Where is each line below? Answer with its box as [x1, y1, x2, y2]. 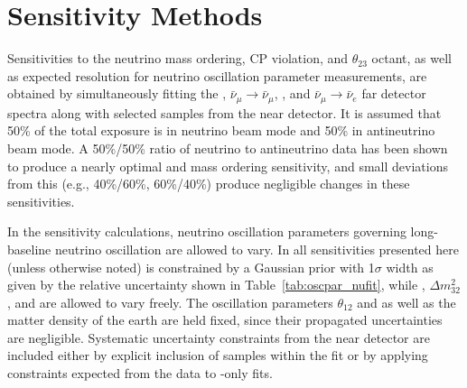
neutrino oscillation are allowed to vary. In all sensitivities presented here [54, 239, 459, 258]
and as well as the [357, 292, 456, 311]
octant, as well [371, 49, 452, 68]
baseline [7, 239, 51, 258]
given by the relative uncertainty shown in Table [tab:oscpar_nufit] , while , [7, 275, 425, 294]
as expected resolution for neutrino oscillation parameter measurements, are [7, 66, 427, 85]
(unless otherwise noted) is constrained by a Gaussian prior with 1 [7, 257, 375, 276]
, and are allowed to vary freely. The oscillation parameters [7, 292, 333, 311]
